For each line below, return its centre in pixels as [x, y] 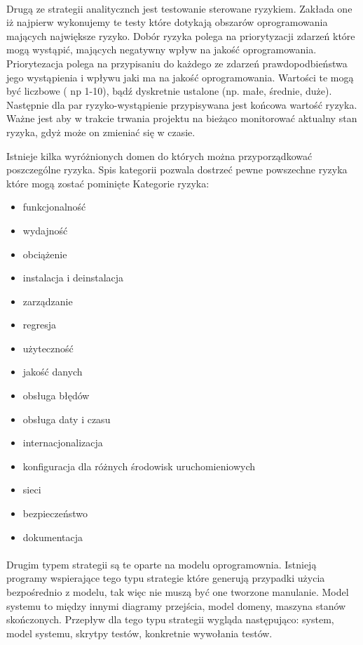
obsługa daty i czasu [67, 419]
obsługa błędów [56, 395]
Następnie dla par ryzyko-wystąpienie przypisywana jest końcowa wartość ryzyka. [182, 104]
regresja [40, 325]
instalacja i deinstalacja [73, 278]
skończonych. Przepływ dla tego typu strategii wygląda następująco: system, [170, 619]
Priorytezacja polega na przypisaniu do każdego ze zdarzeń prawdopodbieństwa [177, 63]
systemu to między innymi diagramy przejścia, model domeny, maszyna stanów [176, 605]
